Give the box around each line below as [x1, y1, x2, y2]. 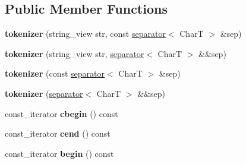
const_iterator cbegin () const [5, 107, 118, 119]
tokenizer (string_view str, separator [5, 47, 144, 59]
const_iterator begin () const [5, 147, 114, 159]
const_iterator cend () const [5, 127, 111, 140]
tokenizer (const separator [5, 67, 105, 80]
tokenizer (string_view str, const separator [5, 27, 166, 40]
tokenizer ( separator [5, 87, 83, 99]
